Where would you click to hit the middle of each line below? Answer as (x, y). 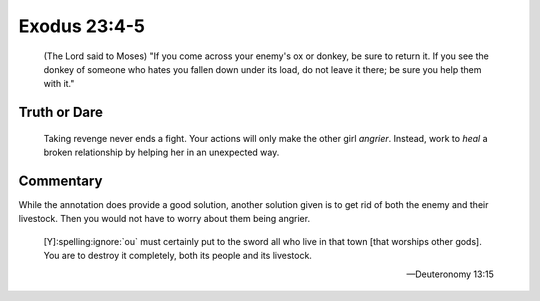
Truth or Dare (61, 112)
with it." (59, 84)
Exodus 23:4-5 (81, 26)
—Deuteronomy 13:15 (450, 274)
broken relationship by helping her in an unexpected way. (161, 152)
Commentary (60, 180)
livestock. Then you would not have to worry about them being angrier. (164, 219)
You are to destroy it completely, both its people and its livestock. (177, 256)
